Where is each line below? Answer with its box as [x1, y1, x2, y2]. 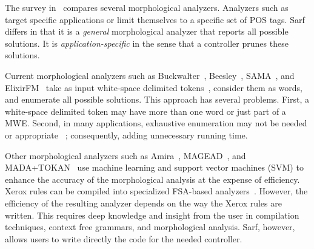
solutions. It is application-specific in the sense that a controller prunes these [5, 36, 289, 49]
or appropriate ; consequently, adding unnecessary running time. [5, 128, 248, 141]
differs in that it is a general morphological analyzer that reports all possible [5, 25, 289, 38]
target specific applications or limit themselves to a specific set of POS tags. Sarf [5, 13, 305, 26]
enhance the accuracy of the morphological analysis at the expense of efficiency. [5, 172, 300, 185]
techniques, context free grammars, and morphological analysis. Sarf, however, [5, 220, 295, 233]
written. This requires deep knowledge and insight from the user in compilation [5, 208, 299, 221]
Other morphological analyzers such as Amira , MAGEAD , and [5, 149, 246, 162]
